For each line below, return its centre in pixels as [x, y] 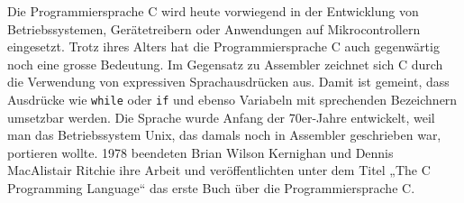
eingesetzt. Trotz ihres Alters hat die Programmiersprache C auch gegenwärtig [223, 46]
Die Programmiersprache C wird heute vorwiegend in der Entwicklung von [213, 11]
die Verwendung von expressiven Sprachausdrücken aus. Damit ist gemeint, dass [228, 82]
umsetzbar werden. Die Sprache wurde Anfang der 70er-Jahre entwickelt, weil [221, 117]
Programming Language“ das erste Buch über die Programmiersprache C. [211, 188]
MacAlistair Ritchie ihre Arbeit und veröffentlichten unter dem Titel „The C [219, 170]
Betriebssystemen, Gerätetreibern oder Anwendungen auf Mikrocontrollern [214, 28]
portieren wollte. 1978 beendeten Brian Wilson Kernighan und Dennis [200, 152]
